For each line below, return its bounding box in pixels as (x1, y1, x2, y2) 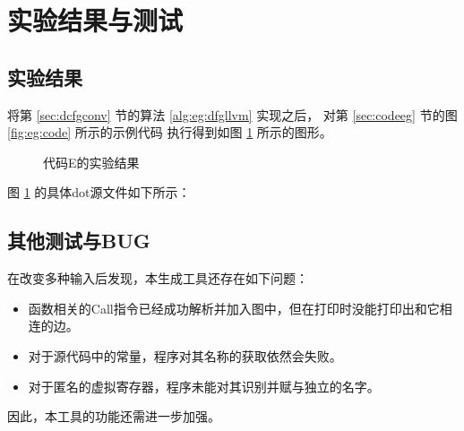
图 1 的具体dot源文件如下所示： (7, 183, 191, 202)
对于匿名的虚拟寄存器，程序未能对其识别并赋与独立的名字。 (28, 376, 380, 395)
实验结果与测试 (7, 2, 184, 39)
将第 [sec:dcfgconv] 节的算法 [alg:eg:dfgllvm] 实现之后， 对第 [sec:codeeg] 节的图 (7, 105, 458, 124)
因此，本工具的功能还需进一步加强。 (7, 407, 220, 426)
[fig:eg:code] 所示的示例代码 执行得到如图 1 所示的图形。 (7, 123, 332, 142)
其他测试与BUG (7, 227, 150, 254)
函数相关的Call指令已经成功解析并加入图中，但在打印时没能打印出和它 (28, 298, 440, 317)
